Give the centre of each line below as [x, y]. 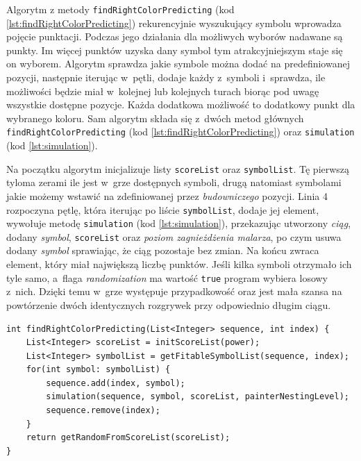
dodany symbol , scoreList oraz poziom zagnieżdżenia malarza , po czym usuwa [174, 236]
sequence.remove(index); [103, 411]
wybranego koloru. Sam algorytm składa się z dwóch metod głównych [155, 118]
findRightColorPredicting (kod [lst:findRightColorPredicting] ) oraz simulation [180, 132]
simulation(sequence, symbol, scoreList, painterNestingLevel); [198, 397]
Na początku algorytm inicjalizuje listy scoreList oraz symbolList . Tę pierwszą [178, 168]
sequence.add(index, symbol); [116, 383]
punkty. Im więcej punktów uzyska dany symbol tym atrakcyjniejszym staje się [175, 50]
